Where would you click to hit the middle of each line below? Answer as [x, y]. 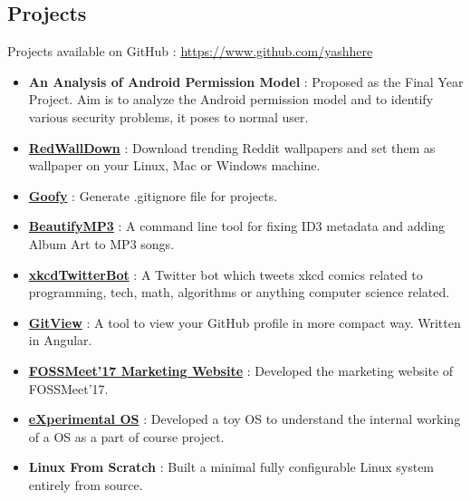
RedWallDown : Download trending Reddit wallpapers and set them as [232, 147]
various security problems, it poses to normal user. [168, 116]
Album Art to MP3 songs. [101, 243]
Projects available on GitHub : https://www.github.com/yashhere [190, 51]
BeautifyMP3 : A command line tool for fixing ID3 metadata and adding [236, 226]
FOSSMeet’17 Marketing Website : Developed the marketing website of [241, 370]
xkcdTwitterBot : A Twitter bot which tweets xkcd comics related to [226, 274]
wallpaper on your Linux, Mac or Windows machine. [174, 165]
